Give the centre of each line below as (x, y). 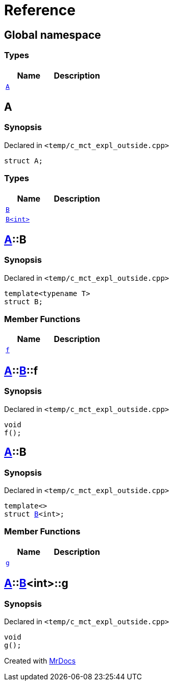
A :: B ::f (21, 371)
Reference (40, 10)
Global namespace (53, 35)
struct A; (23, 161)
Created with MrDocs (40, 660)
